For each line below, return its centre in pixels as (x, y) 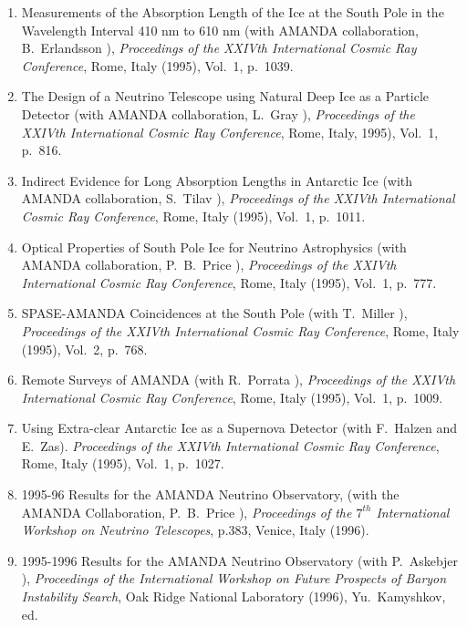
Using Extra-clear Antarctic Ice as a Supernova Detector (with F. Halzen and (239, 428)
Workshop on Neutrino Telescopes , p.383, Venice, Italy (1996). (195, 530)
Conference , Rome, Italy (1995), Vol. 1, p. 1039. (157, 65)
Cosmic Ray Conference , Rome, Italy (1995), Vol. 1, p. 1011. (193, 216)
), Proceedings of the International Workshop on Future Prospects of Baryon (234, 578)
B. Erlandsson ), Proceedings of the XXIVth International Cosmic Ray (219, 48)
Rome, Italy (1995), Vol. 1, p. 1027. (123, 463)
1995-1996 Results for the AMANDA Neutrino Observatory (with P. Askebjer (240, 560)
